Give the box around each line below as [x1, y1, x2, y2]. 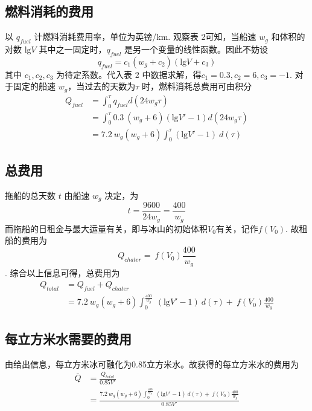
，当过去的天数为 [68, 80, 136, 92]
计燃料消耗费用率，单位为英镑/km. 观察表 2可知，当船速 [34, 30, 256, 43]
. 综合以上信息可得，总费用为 [5, 267, 120, 279]
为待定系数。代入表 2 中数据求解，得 [56, 68, 202, 80]
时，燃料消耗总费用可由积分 [141, 80, 252, 92]
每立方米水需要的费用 [5, 329, 132, 348]
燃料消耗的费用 [5, 2, 94, 21]
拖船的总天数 [5, 189, 56, 201]
